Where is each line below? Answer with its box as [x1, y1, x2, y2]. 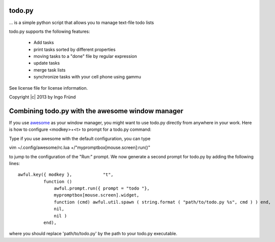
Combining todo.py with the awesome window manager [9, 107, 183, 115]
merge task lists [33, 67, 66, 73]
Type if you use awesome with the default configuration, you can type [9, 135, 150, 142]
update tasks [33, 60, 60, 66]
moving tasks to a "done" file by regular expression [33, 53, 137, 59]
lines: [9, 160, 20, 166]
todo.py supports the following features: [9, 28, 90, 34]
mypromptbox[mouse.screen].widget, [54, 193, 140, 198]
